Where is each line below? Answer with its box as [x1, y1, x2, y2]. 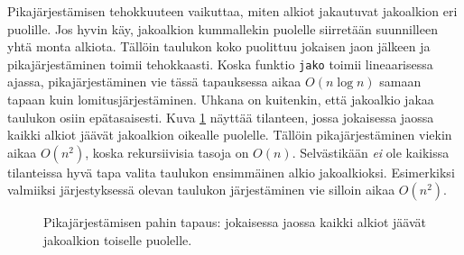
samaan [379, 72, 422, 91]
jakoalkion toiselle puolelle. [43, 231, 192, 249]
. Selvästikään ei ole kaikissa [292, 142, 450, 161]
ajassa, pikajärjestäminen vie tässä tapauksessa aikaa [7, 72, 302, 91]
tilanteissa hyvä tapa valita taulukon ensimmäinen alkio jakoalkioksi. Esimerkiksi [7, 162, 455, 181]
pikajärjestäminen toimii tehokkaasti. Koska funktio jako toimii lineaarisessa [7, 54, 433, 73]
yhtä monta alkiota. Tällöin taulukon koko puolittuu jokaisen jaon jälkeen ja [7, 37, 431, 56]
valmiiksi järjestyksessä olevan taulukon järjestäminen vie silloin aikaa [7, 180, 395, 199]
